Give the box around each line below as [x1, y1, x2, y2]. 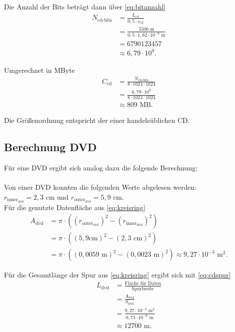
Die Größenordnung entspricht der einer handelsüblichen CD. [4, 115, 190, 125]
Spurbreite [131, 286, 154, 291]
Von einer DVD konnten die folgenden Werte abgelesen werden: [4, 182, 197, 192]
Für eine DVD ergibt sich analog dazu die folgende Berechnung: [4, 163, 198, 173]
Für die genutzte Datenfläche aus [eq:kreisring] [4, 202, 146, 212]
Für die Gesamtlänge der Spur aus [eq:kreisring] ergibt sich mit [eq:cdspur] [4, 270, 231, 280]
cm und [46, 194, 69, 201]
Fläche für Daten [124, 280, 161, 286]
